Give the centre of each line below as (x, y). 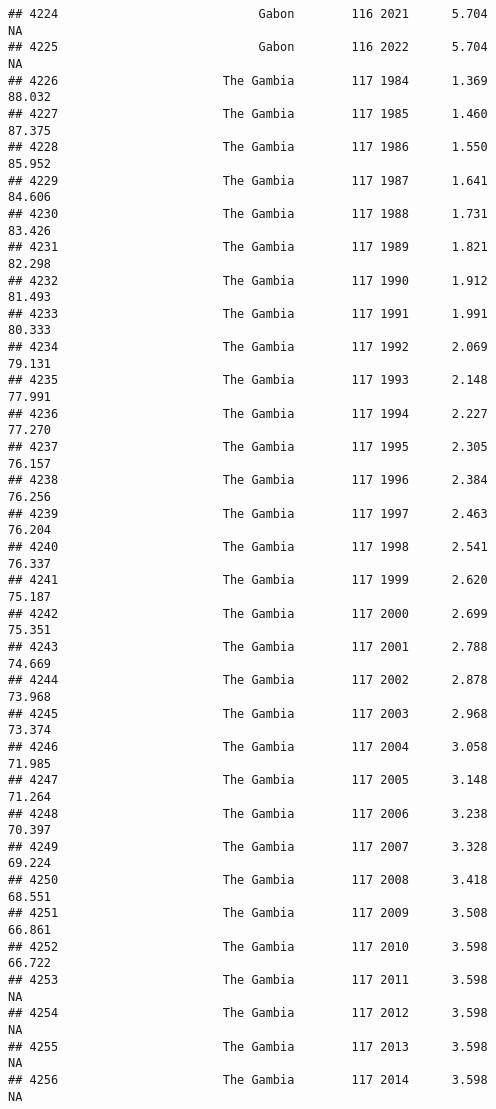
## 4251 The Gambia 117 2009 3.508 (248, 913)
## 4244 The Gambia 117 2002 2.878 (248, 680)
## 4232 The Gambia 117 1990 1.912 (248, 280)
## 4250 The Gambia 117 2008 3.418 (248, 880)
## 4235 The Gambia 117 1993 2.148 (248, 380)
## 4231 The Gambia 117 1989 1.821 (248, 247)
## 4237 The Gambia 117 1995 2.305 (248, 447)
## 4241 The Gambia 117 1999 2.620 (248, 580)
